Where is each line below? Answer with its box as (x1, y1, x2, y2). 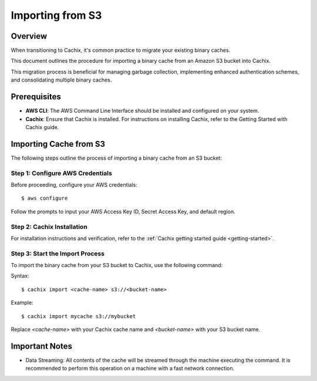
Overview (11, 31, 48, 41)
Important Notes (11, 341, 73, 351)
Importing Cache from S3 (11, 139, 106, 149)
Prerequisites (11, 92, 61, 102)
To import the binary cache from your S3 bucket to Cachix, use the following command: (11, 262, 223, 269)
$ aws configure (21, 195, 68, 202)
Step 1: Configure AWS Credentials (11, 169, 113, 177)
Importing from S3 (11, 9, 102, 22)
